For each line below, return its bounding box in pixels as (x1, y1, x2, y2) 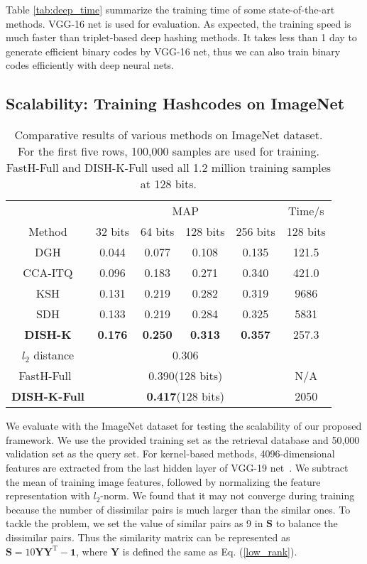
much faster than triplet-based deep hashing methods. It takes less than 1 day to (6, 30, 357, 45)
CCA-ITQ (23, 264, 73, 281)
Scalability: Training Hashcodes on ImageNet (6, 92, 345, 114)
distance (33, 347, 75, 364)
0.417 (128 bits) (146, 388, 225, 405)
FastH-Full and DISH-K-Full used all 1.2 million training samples (6, 159, 332, 176)
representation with (6, 488, 90, 503)
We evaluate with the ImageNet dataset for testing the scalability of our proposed (6, 418, 362, 433)
